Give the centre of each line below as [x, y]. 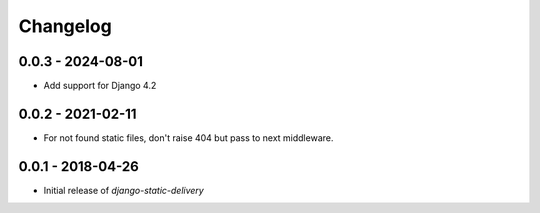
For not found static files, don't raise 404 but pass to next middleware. [188, 137]
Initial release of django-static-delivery [123, 190]
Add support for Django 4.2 [100, 86]
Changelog [65, 26]
